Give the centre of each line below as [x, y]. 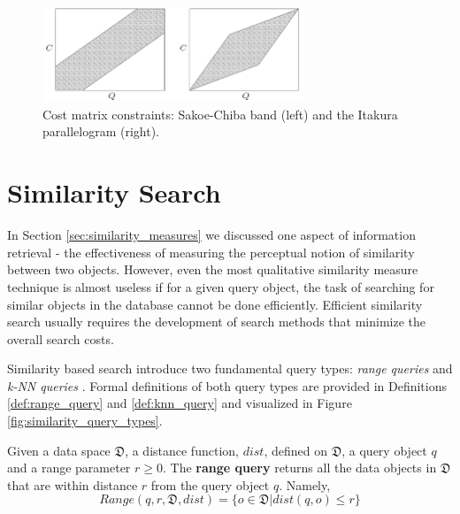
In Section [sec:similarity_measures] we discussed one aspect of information [211, 235]
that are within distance [73, 484]
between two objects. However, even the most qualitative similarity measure [213, 269]
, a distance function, [182, 450]
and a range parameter [69, 468]
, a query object [384, 450]
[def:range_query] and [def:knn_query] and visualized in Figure [180, 403]
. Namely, [305, 484]
